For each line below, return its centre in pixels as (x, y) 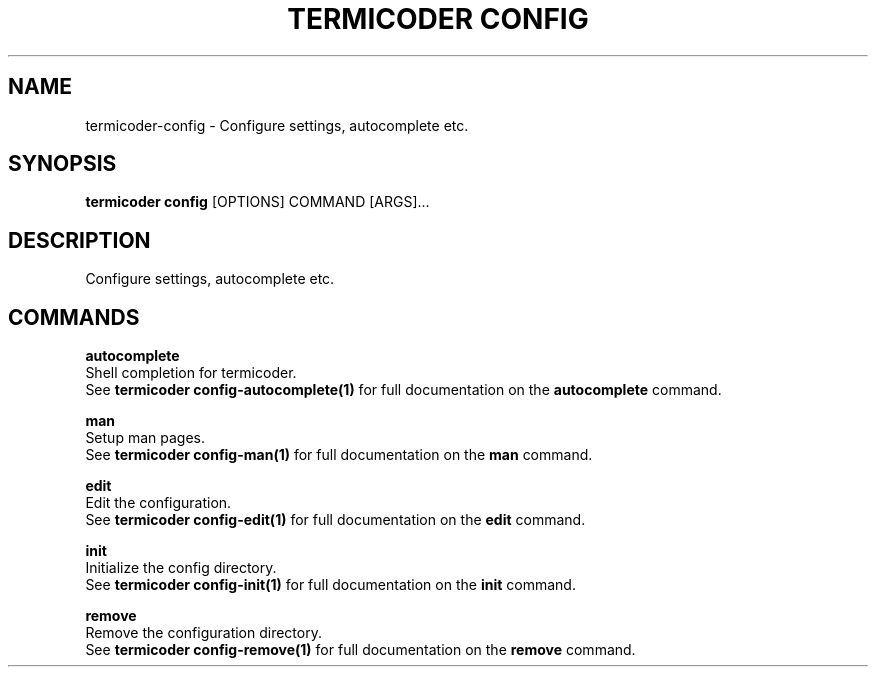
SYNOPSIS (62, 164)
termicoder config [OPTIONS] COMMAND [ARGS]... (257, 202)
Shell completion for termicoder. (191, 373)
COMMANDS (74, 317)
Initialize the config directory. (181, 568)
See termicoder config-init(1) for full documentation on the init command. (330, 585)
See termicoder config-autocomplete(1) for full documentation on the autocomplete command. (403, 390)
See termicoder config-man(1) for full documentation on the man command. (339, 455)
